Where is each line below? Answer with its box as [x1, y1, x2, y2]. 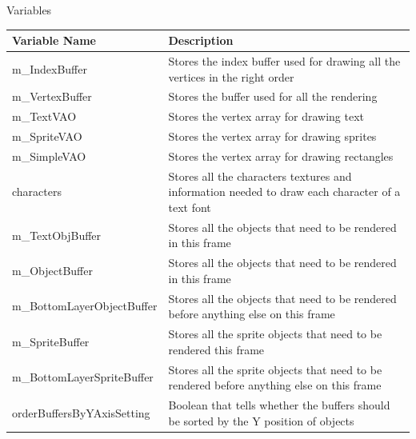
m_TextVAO [12, 108, 77, 125]
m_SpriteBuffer [12, 333, 90, 349]
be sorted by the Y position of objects [168, 412, 354, 429]
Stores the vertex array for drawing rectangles [168, 147, 394, 164]
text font [168, 198, 211, 215]
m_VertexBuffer [12, 88, 92, 105]
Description [168, 32, 234, 49]
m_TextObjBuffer [12, 226, 102, 243]
